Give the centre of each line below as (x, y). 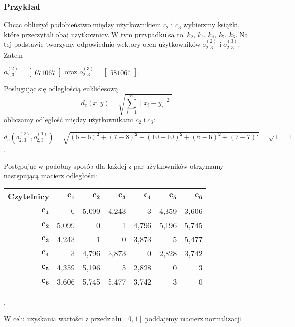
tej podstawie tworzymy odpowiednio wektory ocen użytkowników (102, 44)
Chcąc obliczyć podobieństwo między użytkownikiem (83, 25)
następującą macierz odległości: (51, 175)
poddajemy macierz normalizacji (193, 318)
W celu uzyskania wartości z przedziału (63, 318)
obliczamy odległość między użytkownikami (69, 119)
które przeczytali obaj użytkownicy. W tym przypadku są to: (94, 34)
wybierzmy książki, (212, 25)
